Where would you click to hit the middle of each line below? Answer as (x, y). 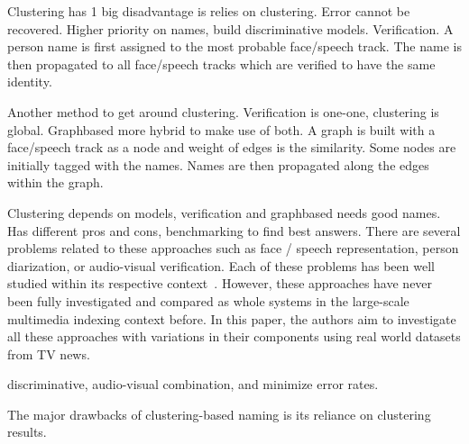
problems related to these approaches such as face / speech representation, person (233, 248)
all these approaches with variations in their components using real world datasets (234, 336)
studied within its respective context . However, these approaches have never (220, 283)
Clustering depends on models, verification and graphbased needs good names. (224, 212)
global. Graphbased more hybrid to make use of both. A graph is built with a (221, 129)
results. (27, 432)
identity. (30, 82)
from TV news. (49, 353)
